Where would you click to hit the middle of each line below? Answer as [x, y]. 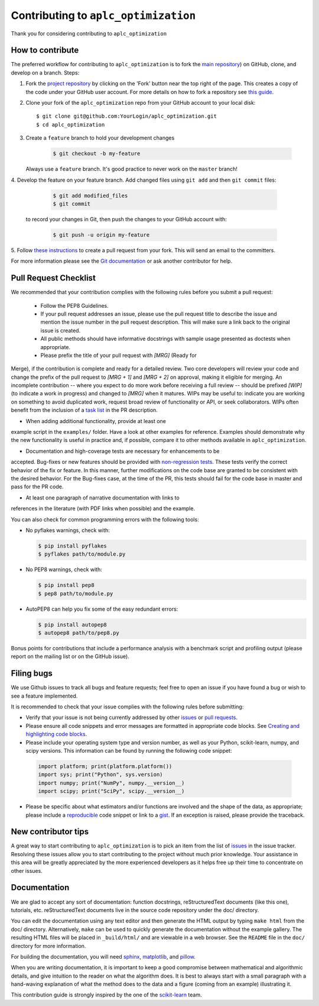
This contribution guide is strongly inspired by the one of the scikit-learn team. [106, 995]
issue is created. [61, 330]
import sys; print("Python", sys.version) [100, 775]
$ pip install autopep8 [73, 625]
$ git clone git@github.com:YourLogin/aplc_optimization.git [126, 116]
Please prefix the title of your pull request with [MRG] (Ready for [119, 355]
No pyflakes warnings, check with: [68, 530]
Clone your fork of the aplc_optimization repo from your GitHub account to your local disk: [141, 103]
